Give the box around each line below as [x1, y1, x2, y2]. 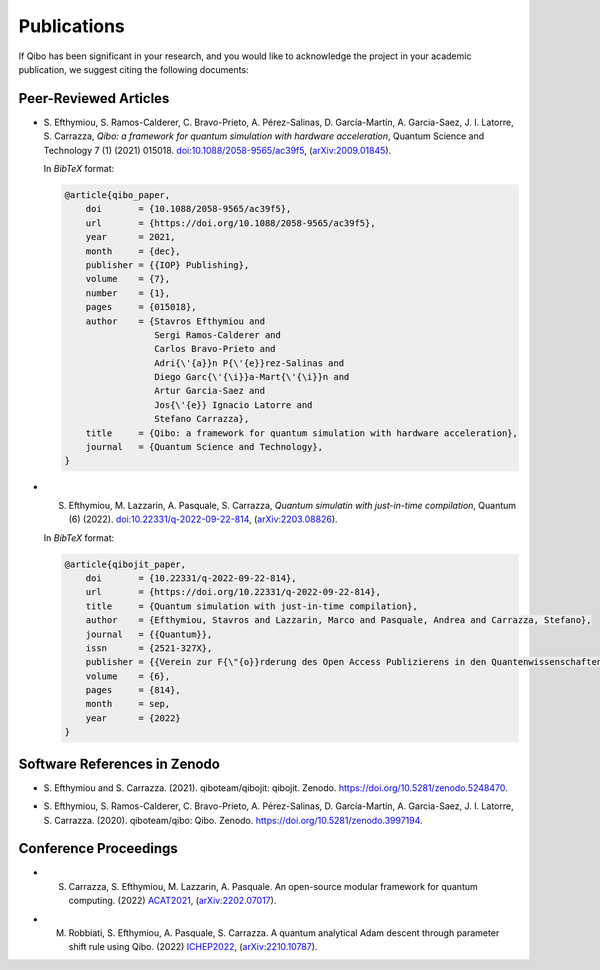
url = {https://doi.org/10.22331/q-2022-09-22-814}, [85, 586, 382, 598]
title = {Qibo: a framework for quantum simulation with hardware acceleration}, [85, 427, 519, 439]
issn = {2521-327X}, [85, 642, 213, 654]
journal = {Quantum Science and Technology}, [85, 441, 324, 453]
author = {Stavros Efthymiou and [85, 315, 265, 327]
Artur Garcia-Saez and [153, 385, 265, 397]
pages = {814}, [85, 685, 182, 696]
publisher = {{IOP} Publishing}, [85, 259, 250, 270]
